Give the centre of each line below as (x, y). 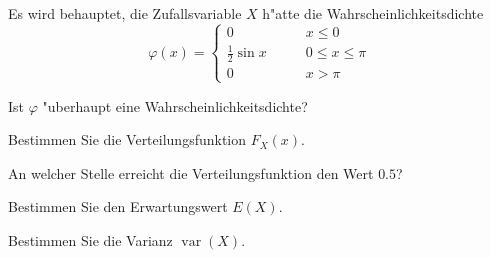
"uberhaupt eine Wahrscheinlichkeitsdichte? (175, 105)
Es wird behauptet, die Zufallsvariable (125, 13)
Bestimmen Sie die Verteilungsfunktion (127, 139)
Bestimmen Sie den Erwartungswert (118, 206)
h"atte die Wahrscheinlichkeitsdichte (373, 13)
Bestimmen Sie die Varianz (90, 239)
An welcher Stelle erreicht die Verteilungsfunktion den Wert (191, 172)
